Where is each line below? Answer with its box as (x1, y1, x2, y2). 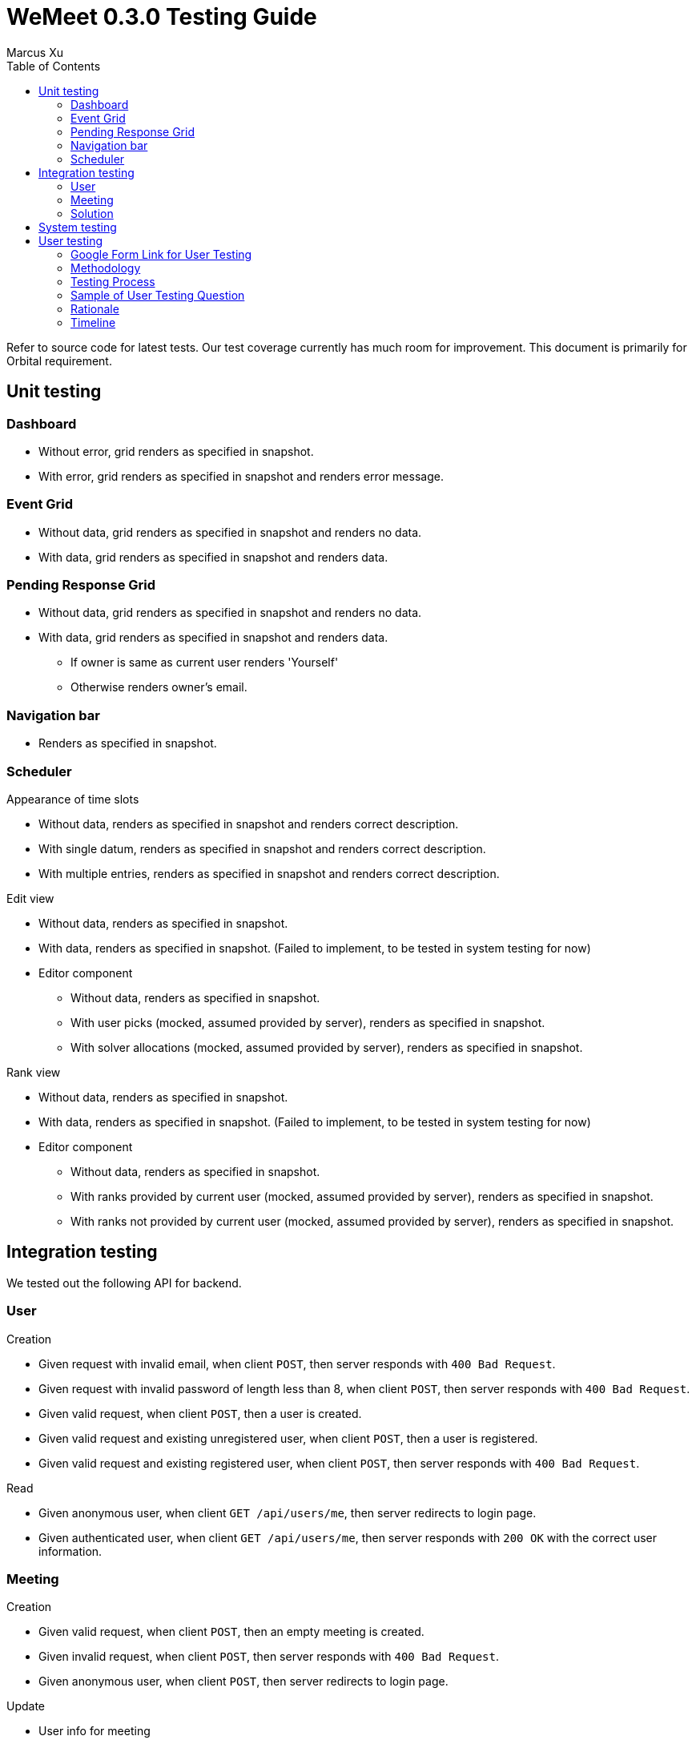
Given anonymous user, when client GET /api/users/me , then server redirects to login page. (38, 1505, 537, 1520)
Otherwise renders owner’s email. (70, 680, 247, 695)
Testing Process (70, 274, 155, 288)
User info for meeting (38, 1724, 151, 1738)
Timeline (70, 315, 116, 329)
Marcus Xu (6, 45, 63, 59)
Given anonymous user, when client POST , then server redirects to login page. (38, 1674, 449, 1689)
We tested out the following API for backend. (6, 1275, 242, 1290)
